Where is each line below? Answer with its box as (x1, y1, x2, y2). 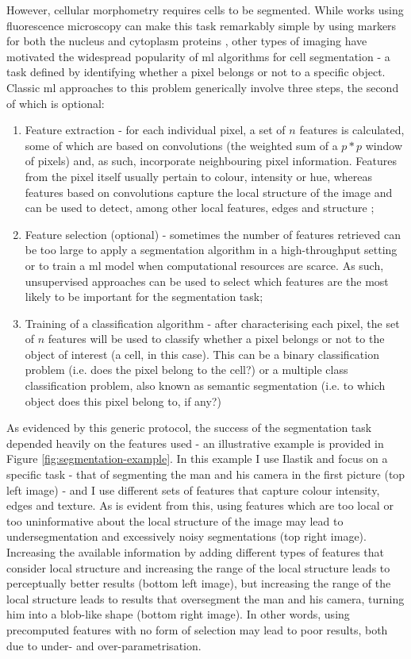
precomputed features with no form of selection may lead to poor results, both (6, 621, 388, 638)
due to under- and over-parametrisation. (6, 637, 202, 653)
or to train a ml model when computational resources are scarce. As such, (25, 256, 384, 273)
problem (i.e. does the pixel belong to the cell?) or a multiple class (25, 361, 348, 378)
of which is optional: (6, 94, 105, 111)
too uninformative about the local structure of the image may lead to (6, 512, 344, 529)
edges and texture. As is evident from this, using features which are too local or (6, 497, 394, 514)
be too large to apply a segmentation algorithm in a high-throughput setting (25, 241, 398, 258)
